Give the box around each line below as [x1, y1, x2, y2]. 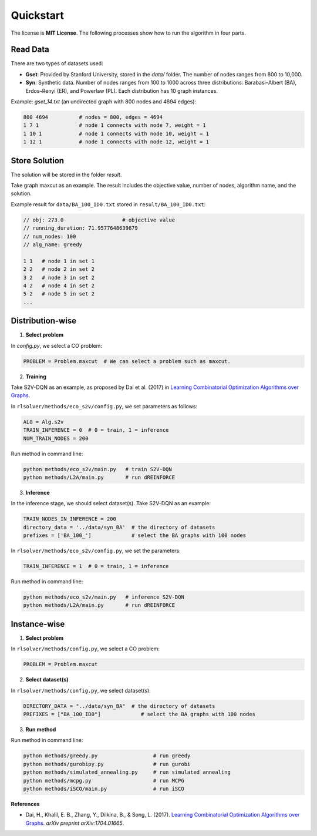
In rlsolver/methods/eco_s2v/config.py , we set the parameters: [11, 547, 181, 555]
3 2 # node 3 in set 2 [23, 274, 95, 281]
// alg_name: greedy [23, 241, 82, 248]
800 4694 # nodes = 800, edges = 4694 [23, 114, 163, 120]
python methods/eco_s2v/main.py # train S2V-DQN [23, 466, 173, 472]
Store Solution [11, 156, 65, 166]
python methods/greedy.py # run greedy [23, 753, 191, 759]
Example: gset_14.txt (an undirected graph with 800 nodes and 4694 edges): [11, 98, 197, 105]
